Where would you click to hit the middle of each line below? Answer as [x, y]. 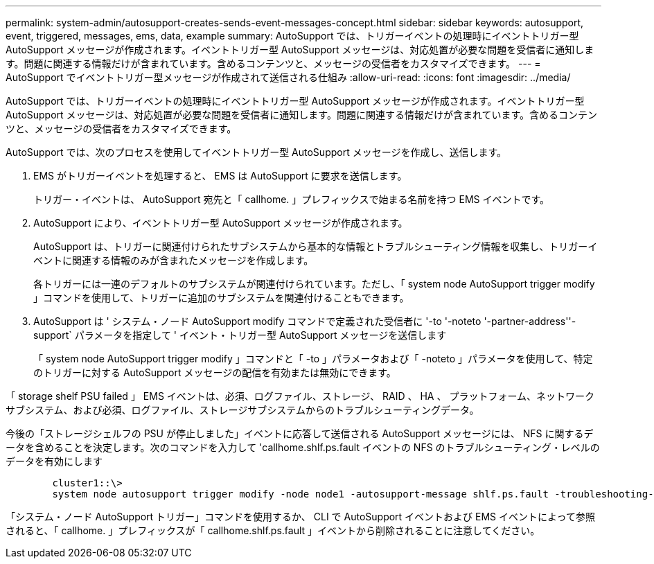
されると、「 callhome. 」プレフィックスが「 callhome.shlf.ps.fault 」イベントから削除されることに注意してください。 [273, 530]
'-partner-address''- [530, 321]
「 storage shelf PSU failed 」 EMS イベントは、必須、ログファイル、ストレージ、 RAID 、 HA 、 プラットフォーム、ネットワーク [300, 396]
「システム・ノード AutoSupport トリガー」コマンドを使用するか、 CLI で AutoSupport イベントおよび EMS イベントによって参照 [300, 517]
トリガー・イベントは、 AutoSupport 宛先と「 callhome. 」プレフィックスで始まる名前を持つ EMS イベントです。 [292, 199]
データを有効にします [54, 461]
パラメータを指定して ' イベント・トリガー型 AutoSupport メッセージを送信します [260, 335]
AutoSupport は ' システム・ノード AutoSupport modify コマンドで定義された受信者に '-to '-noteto [257, 321]
